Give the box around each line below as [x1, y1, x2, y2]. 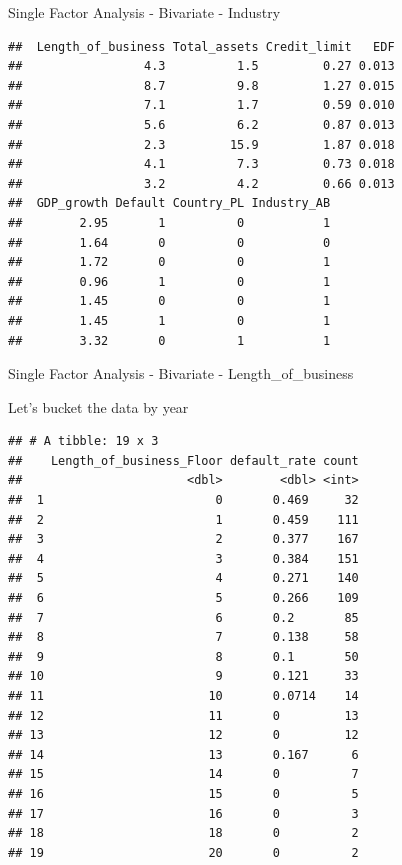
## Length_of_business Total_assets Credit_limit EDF [8, 39, 395, 54]
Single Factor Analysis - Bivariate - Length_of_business [8, 363, 354, 384]
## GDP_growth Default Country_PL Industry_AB [8, 196, 331, 211]
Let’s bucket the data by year [8, 396, 189, 417]
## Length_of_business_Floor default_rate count [8, 453, 359, 468]
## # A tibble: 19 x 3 [8, 434, 159, 449]
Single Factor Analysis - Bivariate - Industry [8, 2, 281, 22]
